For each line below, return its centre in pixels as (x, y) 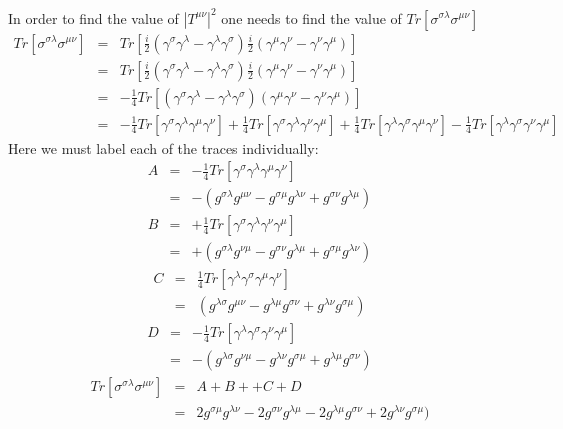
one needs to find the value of (311, 17)
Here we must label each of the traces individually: (163, 147)
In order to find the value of (93, 17)
